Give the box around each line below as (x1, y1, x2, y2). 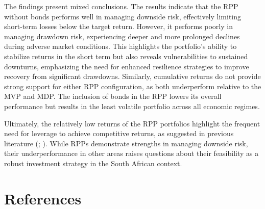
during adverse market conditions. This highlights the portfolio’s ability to (4, 41, 237, 51)
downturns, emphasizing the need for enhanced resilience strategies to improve (4, 61, 249, 71)
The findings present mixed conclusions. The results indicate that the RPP (4, 1, 238, 11)
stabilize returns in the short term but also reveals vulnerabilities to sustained (4, 50, 248, 61)
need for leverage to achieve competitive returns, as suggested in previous (4, 128, 234, 139)
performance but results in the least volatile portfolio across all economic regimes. (4, 100, 260, 111)
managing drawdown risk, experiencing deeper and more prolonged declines (4, 31, 240, 41)
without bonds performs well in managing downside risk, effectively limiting (4, 11, 242, 21)
